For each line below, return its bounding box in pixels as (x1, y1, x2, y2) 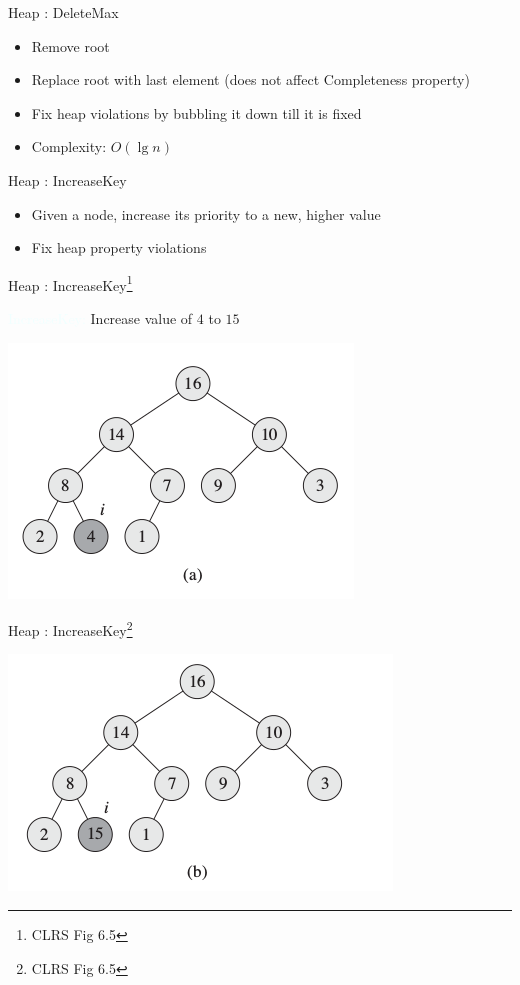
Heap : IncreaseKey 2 (8, 617, 133, 640)
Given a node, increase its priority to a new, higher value (31, 203, 381, 224)
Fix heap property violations (31, 237, 207, 258)
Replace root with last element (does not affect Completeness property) (31, 69, 470, 90)
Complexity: (31, 136, 107, 157)
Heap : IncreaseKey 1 (8, 271, 133, 295)
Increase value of (90, 308, 193, 328)
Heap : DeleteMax (8, 2, 119, 22)
